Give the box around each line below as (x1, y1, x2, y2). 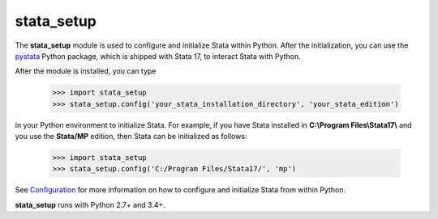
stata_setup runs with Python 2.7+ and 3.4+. (15, 200, 166, 209)
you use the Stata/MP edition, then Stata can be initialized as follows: (15, 132, 247, 141)
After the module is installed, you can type (15, 66, 157, 76)
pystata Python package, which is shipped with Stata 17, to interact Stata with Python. (15, 51, 302, 61)
